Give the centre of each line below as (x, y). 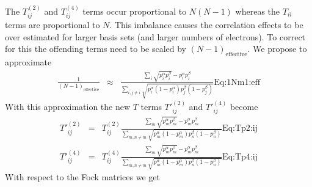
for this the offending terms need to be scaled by (96, 49)
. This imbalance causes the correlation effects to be (206, 25)
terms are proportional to (53, 25)
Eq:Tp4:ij (240, 157)
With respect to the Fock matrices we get (82, 177)
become (244, 107)
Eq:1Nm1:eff (237, 82)
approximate (28, 62)
